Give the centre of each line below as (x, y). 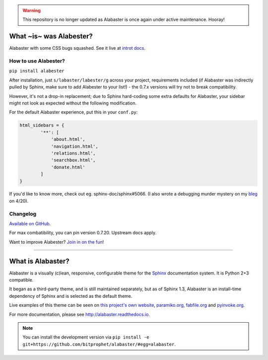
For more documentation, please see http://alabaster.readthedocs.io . (79, 314)
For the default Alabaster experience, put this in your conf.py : (73, 112)
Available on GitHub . (30, 224)
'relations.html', (73, 153)
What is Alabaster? (39, 261)
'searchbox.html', (73, 160)
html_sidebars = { (42, 125)
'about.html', (68, 139)
